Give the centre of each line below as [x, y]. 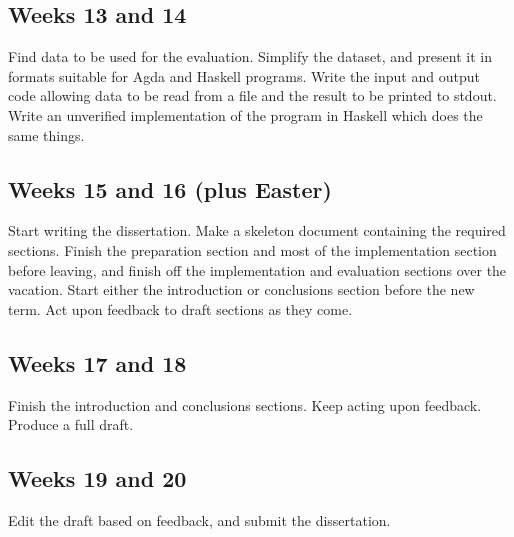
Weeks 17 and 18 [97, 362]
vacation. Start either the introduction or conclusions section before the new [241, 289]
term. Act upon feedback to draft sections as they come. [180, 308]
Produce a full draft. [71, 424]
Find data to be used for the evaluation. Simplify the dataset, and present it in [250, 56]
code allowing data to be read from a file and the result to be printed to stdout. [252, 95]
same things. [46, 134]
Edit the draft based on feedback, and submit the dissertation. [199, 519]
